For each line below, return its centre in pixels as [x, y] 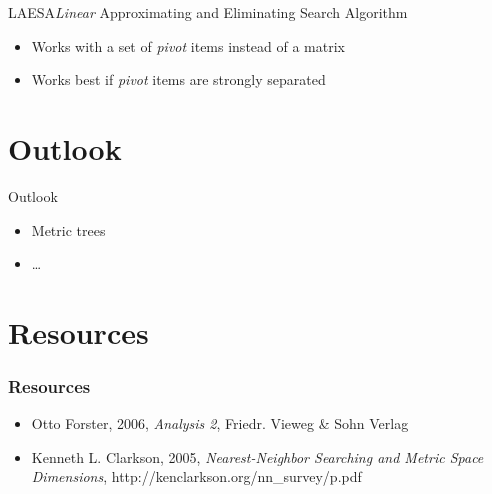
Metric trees [68, 229]
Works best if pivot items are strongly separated [178, 79]
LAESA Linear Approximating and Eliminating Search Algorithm [208, 12]
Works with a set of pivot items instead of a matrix [188, 45]
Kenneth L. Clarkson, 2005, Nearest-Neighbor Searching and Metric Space [257, 456]
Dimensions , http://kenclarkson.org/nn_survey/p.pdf [196, 476]
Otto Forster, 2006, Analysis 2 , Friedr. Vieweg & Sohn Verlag [220, 423]
